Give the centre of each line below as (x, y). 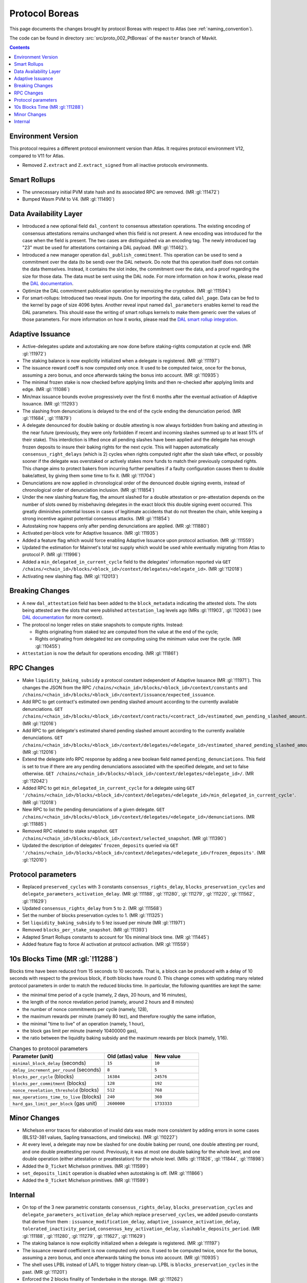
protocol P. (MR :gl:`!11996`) (51, 555)
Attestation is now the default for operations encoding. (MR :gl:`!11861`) (100, 653)
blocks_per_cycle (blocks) (43, 1077)
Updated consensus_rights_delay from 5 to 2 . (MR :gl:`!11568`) (92, 908)
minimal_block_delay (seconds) (49, 1063)
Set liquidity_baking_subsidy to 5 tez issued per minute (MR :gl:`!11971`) (104, 922)
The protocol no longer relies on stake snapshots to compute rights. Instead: (103, 625)
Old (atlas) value (128, 1056)
